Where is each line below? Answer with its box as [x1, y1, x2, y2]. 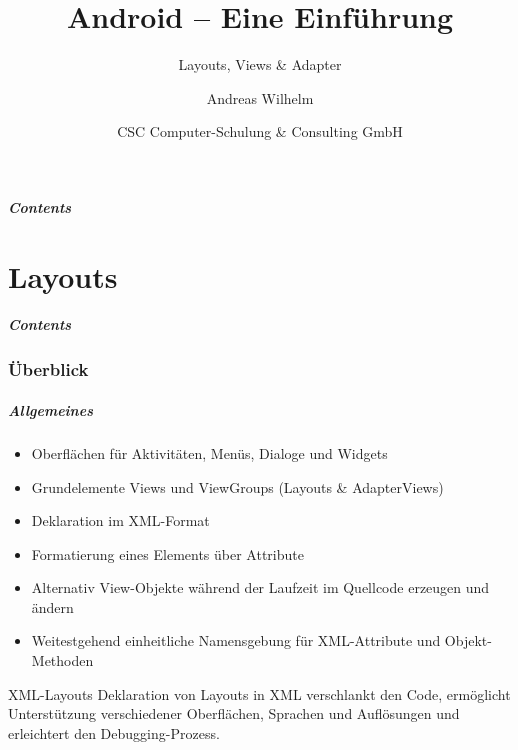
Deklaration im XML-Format [31, 510, 210, 531]
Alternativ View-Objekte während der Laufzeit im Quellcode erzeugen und [31, 577, 490, 598]
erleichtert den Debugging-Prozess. [8, 722, 220, 743]
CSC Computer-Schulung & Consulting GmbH [117, 121, 403, 142]
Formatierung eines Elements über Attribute [31, 543, 304, 564]
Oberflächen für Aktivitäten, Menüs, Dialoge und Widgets [31, 442, 388, 463]
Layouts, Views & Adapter [178, 54, 342, 75]
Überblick [8, 357, 89, 382]
